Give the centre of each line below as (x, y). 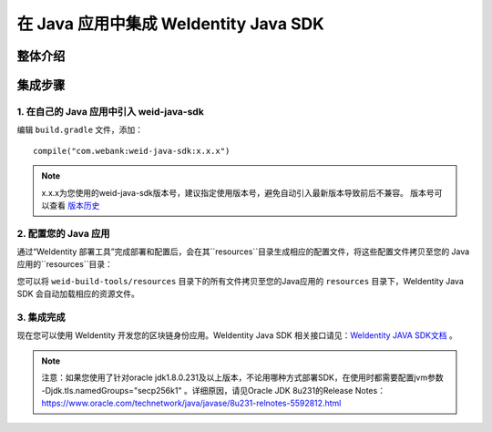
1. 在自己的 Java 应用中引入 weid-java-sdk (110, 111)
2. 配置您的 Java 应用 (63, 233)
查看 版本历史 (74, 205)
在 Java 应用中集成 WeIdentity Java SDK (171, 24)
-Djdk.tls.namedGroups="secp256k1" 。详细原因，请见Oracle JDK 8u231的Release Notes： (214, 390)
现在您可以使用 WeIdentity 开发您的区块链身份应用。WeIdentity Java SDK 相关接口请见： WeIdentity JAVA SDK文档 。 (237, 335)
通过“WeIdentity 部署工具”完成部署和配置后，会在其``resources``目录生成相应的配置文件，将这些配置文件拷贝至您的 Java (243, 252)
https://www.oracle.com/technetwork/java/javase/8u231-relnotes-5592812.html (191, 403)
